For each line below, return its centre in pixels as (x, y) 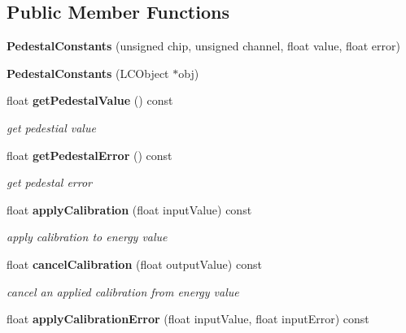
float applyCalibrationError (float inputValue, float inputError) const (188, 319)
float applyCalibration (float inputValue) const (129, 209)
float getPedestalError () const (89, 155)
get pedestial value (51, 127)
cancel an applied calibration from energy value (123, 291)
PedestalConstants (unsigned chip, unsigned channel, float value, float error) (203, 46)
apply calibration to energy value (87, 237)
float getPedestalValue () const (90, 100)
